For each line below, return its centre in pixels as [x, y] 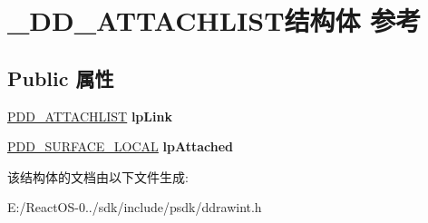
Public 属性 [61, 78]
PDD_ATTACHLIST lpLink [90, 116]
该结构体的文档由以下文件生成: [98, 176]
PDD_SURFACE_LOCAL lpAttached [120, 146]
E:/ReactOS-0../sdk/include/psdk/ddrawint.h [135, 207]
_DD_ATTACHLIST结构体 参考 [214, 20]
